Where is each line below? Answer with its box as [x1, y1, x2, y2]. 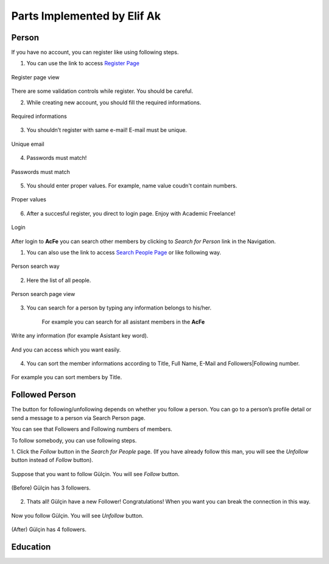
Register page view [11, 73, 60, 81]
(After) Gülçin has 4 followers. [11, 526, 87, 533]
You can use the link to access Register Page [26, 60, 140, 67]
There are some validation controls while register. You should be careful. [11, 87, 193, 95]
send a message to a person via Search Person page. [11, 414, 146, 421]
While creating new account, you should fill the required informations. [26, 98, 202, 106]
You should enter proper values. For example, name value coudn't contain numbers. [26, 182, 238, 189]
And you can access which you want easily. [11, 345, 121, 353]
